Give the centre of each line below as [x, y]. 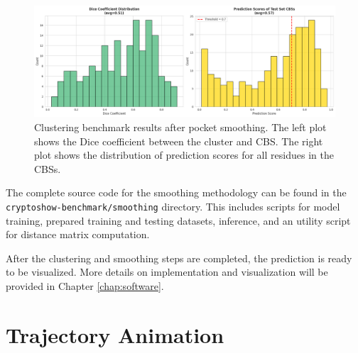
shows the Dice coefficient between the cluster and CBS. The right [179, 141]
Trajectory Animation [115, 334]
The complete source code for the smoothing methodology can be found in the [176, 192]
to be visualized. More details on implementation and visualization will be [167, 272]
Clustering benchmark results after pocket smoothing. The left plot [180, 127]
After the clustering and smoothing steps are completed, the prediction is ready [179, 258]
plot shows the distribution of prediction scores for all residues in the [184, 155]
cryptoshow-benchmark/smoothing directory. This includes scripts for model [173, 206]
